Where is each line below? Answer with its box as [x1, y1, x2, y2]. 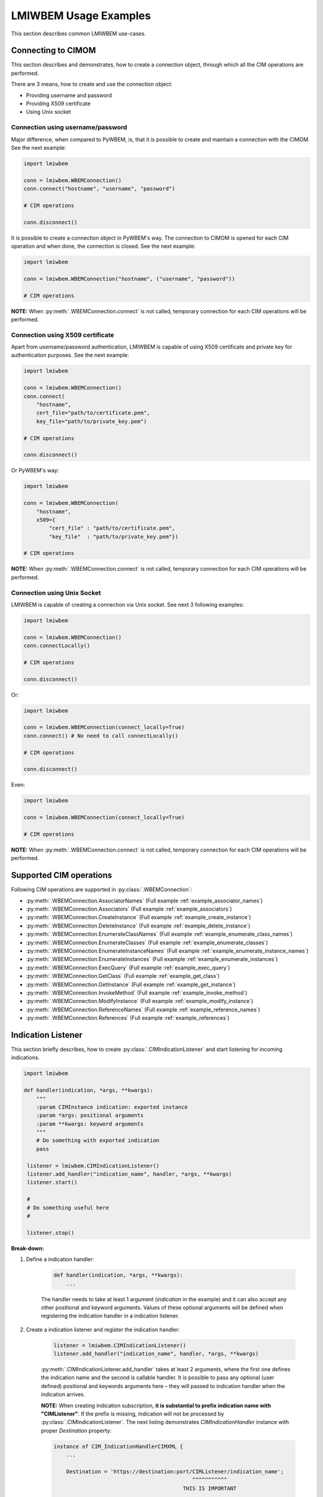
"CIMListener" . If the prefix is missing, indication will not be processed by [41, 1410, 224, 1417]
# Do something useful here [27, 1204, 109, 1211]
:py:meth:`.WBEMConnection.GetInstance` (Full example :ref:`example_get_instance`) [26, 981, 236, 988]
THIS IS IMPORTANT [182, 1485, 237, 1492]
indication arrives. [41, 1391, 86, 1398]
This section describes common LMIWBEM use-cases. [11, 30, 147, 37]
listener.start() [27, 1179, 78, 1186]
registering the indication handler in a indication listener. [41, 1312, 179, 1320]
